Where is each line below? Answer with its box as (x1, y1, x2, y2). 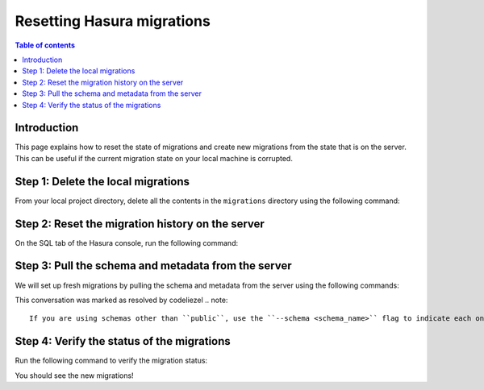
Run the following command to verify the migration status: (15, 355, 208, 366)
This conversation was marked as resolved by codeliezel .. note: (15, 295, 228, 305)
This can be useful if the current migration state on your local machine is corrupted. (15, 153, 294, 163)
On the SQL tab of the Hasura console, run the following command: (15, 238, 238, 247)
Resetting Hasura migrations (15, 12, 211, 30)
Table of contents (15, 40, 76, 50)
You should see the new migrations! (15, 371, 134, 380)
